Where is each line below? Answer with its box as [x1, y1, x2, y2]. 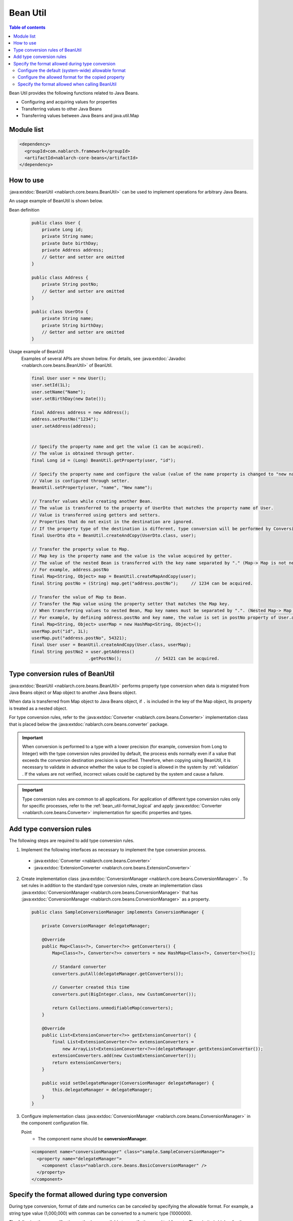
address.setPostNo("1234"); [31, 417, 99, 422]
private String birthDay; [42, 322, 104, 328]
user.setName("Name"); [31, 389, 86, 395]
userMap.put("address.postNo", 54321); [31, 635, 127, 641]
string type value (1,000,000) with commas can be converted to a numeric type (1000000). [9, 1210, 192, 1216]
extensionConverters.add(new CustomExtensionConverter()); [52, 1053, 197, 1058]
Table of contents [9, 24, 46, 30]
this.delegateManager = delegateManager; [52, 1087, 153, 1093]
